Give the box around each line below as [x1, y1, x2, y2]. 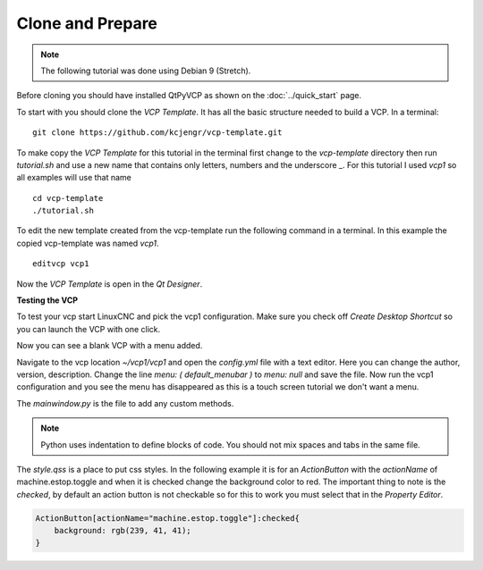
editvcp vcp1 [32, 259, 89, 269]
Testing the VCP [16, 295, 79, 306]
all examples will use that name [16, 172, 131, 183]
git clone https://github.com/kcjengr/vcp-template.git [32, 128, 283, 138]
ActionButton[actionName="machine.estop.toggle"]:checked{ [35, 513, 300, 523]
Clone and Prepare [16, 13, 158, 33]
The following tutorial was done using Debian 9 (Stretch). [40, 65, 251, 76]
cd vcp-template [32, 193, 104, 203]
